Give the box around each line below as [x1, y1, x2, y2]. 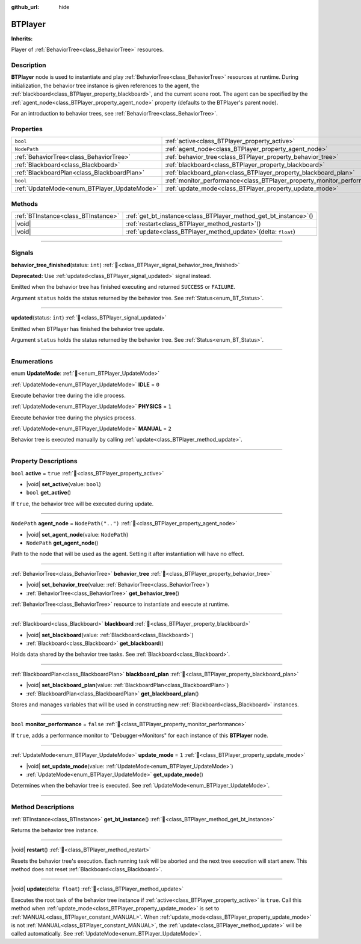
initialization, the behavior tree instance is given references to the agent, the [11, 82, 200, 89]
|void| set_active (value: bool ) [26, 481, 102, 487]
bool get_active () [26, 489, 72, 496]
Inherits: [11, 35, 33, 42]
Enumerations [11, 357, 54, 365]
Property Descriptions [11, 457, 78, 466]
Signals [11, 248, 34, 257]
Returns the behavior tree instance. [11, 826, 99, 833]
